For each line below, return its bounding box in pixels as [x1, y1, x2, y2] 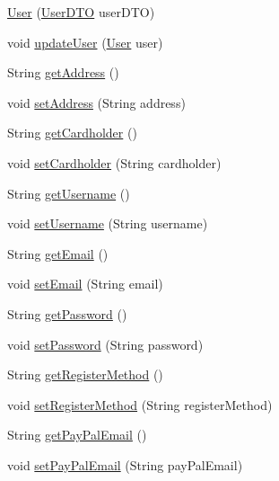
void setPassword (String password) [7, 334, 204, 353]
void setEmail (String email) [7, 274, 163, 293]
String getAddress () [7, 63, 119, 82]
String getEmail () [7, 244, 109, 263]
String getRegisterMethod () [7, 365, 163, 384]
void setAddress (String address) [7, 93, 186, 111]
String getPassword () [7, 304, 127, 323]
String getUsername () [7, 183, 130, 202]
